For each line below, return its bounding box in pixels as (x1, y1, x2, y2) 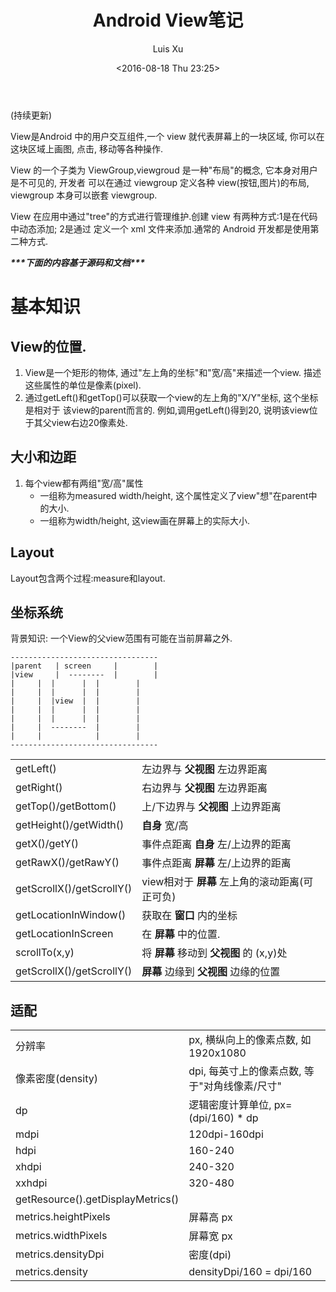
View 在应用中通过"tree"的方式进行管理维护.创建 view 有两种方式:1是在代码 (10, 210, 318, 222)
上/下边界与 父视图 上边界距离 (141, 800, 282, 814)
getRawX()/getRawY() (15, 856, 120, 870)
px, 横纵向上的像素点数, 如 (188, 1033, 312, 1047)
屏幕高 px (188, 1211, 233, 1225)
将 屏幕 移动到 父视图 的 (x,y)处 (141, 946, 288, 960)
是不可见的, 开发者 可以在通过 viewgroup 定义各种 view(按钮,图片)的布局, (10, 176, 310, 188)
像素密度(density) (15, 1072, 98, 1086)
